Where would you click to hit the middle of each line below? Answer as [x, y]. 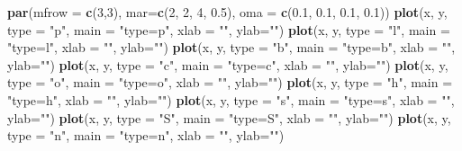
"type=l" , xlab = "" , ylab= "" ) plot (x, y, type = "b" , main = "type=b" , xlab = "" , [231, 47]
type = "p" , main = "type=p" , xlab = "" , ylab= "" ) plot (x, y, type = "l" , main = [229, 29]
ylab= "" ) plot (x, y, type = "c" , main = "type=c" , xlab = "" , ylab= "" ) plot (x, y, [228, 64]
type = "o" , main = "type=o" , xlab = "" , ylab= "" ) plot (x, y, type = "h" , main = [230, 82]
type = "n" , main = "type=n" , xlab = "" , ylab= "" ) [146, 135]
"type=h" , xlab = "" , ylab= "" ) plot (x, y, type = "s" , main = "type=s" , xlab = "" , [231, 99]
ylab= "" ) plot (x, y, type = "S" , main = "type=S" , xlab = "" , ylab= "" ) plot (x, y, [229, 117]
